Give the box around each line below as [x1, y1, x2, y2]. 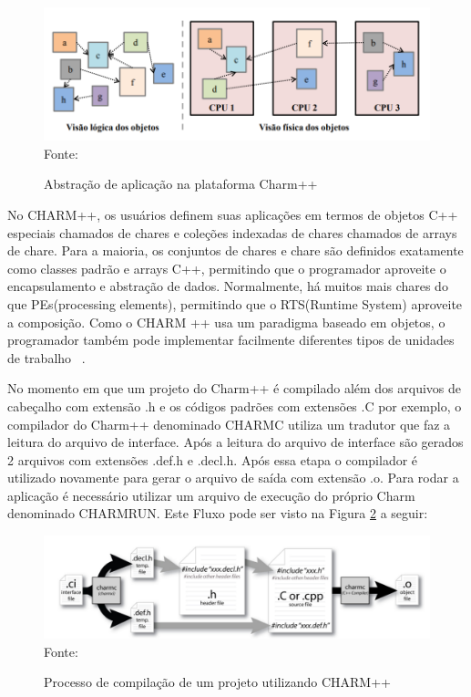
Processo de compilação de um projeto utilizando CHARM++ [44, 672, 391, 692]
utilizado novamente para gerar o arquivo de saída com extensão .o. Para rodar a [7, 468, 459, 487]
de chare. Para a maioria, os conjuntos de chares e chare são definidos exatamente [7, 241, 464, 260]
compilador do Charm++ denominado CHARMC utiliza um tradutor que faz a [7, 414, 451, 433]
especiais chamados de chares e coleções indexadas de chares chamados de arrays [7, 223, 457, 242]
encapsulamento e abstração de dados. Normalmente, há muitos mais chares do [7, 276, 448, 296]
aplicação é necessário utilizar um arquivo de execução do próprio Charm [7, 485, 415, 505]
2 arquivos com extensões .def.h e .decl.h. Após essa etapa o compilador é [7, 450, 418, 469]
